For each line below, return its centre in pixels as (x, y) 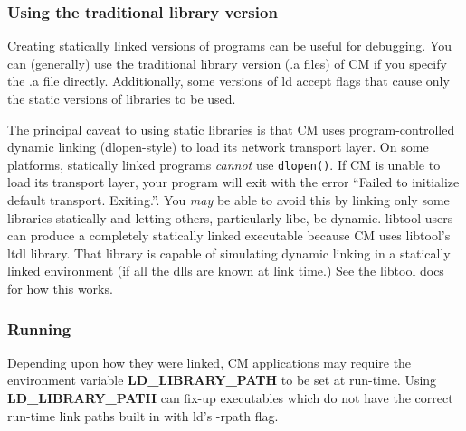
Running (39, 328)
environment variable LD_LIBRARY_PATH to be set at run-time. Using (222, 380)
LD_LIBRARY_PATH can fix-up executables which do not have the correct (230, 398)
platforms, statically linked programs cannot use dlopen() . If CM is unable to (224, 164)
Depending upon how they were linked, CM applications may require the (209, 362)
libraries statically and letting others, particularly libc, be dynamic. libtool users (230, 217)
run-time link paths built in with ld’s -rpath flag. (143, 415)
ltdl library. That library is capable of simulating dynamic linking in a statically (229, 253)
